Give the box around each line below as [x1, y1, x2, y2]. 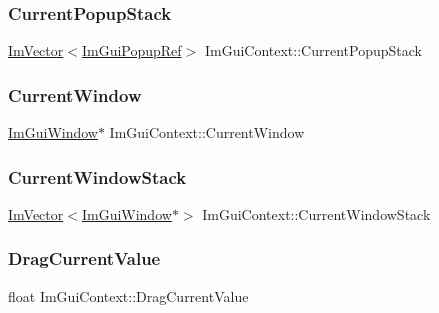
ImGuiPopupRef [81, 40, 182, 61]
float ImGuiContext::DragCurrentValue [8, 285, 249, 306]
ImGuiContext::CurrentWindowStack [202, 203, 431, 224]
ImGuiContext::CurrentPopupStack [204, 40, 422, 61]
